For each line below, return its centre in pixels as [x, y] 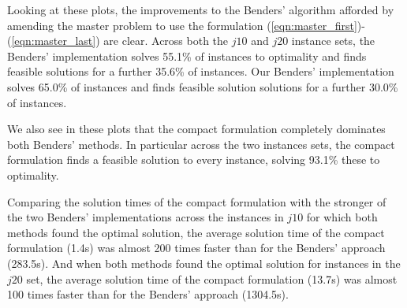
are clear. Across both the [166, 41]
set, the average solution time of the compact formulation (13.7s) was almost [212, 278]
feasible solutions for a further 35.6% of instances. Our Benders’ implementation [201, 71]
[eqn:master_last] [54, 41]
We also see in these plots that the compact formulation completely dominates [196, 129]
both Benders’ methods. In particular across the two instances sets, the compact [201, 144]
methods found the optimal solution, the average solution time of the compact [196, 232]
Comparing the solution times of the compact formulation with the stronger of [197, 201]
